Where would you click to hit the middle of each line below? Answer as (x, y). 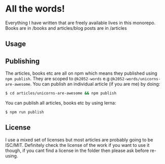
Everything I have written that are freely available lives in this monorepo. (80, 23)
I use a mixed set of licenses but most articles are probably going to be (79, 140)
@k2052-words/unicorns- (136, 79)
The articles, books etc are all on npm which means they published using (81, 73)
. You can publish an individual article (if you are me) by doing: (95, 84)
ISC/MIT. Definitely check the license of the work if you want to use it (77, 145)
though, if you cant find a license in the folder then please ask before (77, 150)
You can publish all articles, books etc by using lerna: (61, 103)
